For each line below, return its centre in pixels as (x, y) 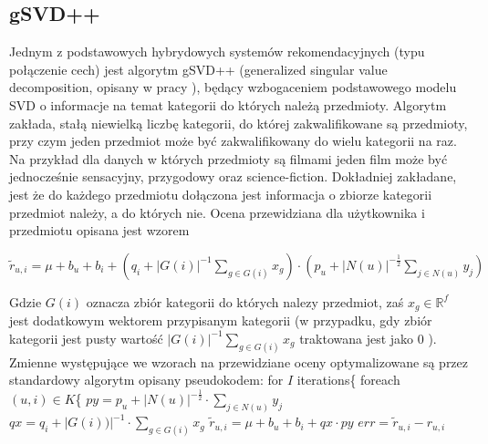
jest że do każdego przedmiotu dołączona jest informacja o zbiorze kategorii (221, 194)
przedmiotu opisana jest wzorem (99, 230)
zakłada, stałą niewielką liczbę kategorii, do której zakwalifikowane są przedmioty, (239, 123)
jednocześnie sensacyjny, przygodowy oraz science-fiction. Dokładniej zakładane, (233, 176)
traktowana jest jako (357, 338)
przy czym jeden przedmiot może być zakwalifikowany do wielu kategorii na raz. (233, 141)
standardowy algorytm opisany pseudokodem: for (146, 380)
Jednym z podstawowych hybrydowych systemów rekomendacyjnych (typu (217, 52)
